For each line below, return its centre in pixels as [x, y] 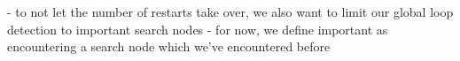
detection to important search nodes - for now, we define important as [198, 29]
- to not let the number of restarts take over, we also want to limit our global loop [230, 11]
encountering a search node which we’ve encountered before [169, 46]
